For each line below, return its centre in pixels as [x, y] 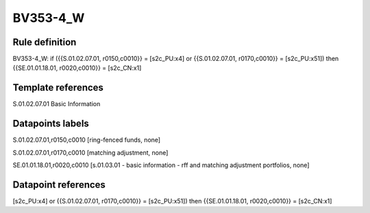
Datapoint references [59, 185]
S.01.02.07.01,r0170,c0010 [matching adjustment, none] [90, 152]
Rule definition [45, 42]
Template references [58, 88]
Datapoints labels [51, 124]
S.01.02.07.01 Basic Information [57, 104]
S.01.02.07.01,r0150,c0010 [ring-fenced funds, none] [87, 140]
